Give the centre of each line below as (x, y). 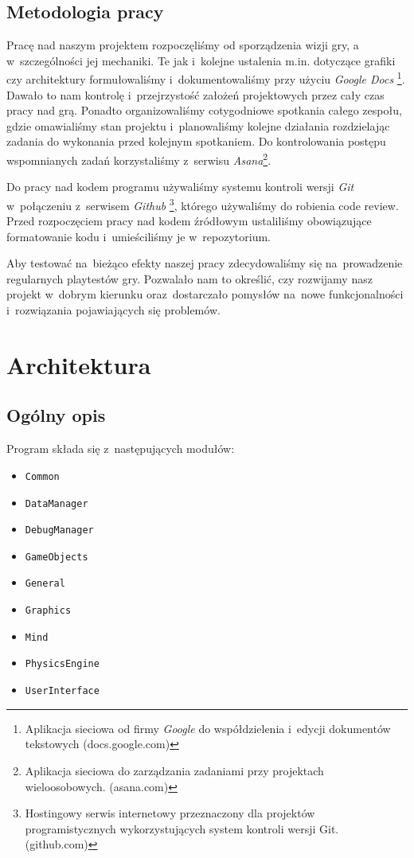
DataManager (57, 503)
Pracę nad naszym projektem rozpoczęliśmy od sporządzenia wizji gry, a (183, 45)
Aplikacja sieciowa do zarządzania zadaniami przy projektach (174, 770)
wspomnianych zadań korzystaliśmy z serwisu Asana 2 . (139, 159)
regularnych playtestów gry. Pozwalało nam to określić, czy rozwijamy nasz (189, 278)
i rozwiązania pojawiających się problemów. (113, 310)
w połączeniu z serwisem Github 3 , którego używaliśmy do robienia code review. (203, 204)
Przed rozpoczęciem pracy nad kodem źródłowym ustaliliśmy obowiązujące (189, 221)
